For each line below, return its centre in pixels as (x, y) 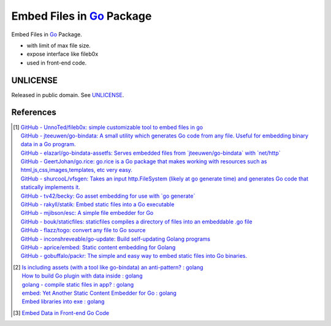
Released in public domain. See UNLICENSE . (68, 95)
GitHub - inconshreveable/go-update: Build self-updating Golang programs (116, 239)
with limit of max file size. (59, 45)
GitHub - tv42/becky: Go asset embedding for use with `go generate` (108, 196)
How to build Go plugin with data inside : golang (82, 276)
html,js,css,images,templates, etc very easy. (77, 170)
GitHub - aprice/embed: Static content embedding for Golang (98, 247)
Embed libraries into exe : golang (63, 301)
